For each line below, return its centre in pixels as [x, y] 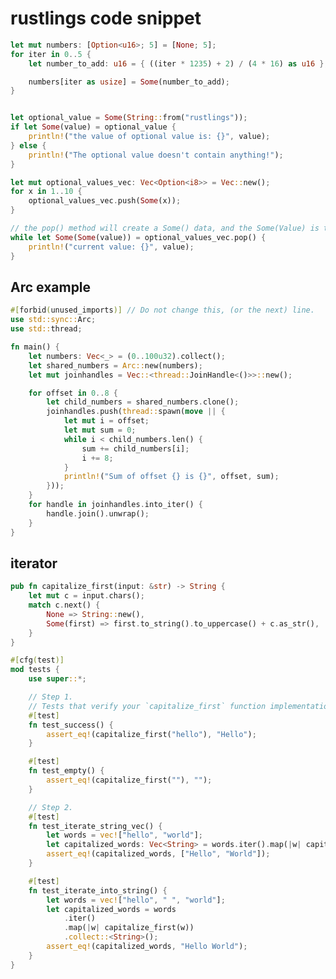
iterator [34, 563]
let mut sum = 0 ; [100, 430]
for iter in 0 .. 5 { [51, 54]
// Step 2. [51, 807]
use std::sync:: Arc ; [53, 320]
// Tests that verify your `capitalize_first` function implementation [180, 706]
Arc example [51, 287]
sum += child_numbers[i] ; [135, 448]
